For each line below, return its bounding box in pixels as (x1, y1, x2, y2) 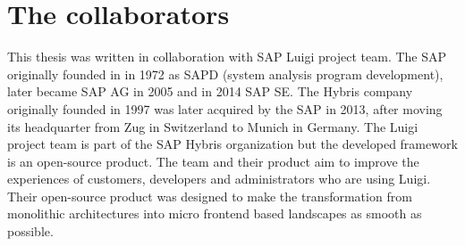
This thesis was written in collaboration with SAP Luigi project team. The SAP (7, 47, 447, 66)
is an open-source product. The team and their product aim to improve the (7, 152, 419, 170)
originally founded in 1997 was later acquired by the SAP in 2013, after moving (7, 99, 443, 118)
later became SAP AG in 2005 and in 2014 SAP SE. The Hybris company (7, 82, 413, 101)
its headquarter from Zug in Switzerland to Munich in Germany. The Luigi (7, 117, 418, 135)
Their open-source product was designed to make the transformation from (7, 186, 412, 205)
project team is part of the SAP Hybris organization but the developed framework (7, 135, 458, 153)
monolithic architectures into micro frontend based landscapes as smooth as (7, 204, 422, 223)
